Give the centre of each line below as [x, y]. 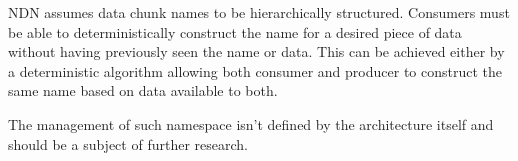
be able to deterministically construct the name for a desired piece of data [235, 31]
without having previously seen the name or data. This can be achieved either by [256, 51]
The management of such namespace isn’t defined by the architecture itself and [251, 123]
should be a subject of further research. [128, 143]
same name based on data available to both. [143, 90]
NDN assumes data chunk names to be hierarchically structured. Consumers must [259, 12]
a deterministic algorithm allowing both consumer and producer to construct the [255, 70]
